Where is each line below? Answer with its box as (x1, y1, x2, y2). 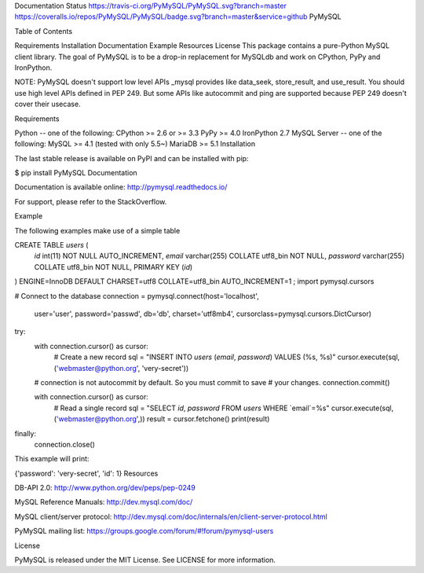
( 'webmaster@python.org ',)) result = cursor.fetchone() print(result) (53, 414, 270, 424)
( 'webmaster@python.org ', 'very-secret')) (53, 363, 189, 373)
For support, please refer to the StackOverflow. (14, 197, 167, 206)
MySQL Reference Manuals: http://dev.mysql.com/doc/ (14, 498, 193, 507)
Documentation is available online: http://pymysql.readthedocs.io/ (14, 182, 228, 192)
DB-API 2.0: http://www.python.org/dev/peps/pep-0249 (14, 483, 196, 493)
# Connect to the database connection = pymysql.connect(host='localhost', (14, 291, 259, 300)
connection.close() (34, 439, 96, 449)
